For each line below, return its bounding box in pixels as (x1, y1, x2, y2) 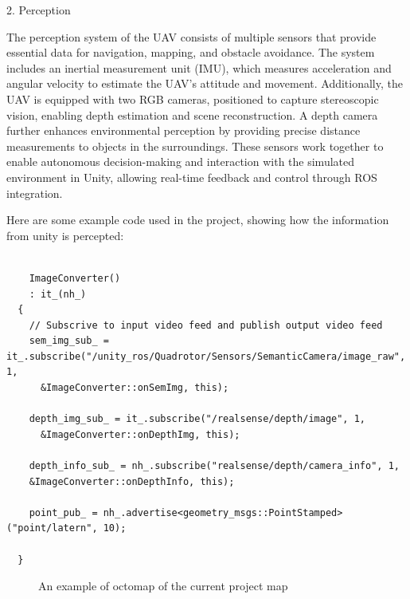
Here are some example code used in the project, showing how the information (6, 211, 389, 228)
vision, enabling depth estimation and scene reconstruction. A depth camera (6, 106, 378, 123)
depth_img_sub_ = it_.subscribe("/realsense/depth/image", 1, (29, 413, 366, 425)
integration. (6, 184, 63, 201)
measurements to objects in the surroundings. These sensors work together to (6, 137, 384, 154)
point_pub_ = (29, 506, 98, 518)
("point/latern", (6, 522, 98, 534)
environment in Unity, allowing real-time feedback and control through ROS (6, 168, 377, 185)
